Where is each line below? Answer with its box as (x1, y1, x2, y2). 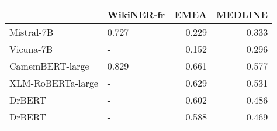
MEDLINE (216, 8, 268, 21)
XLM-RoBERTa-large (9, 76, 98, 89)
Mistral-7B (9, 25, 54, 39)
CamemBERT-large (9, 59, 89, 73)
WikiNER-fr (107, 8, 165, 21)
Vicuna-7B (9, 42, 53, 56)
